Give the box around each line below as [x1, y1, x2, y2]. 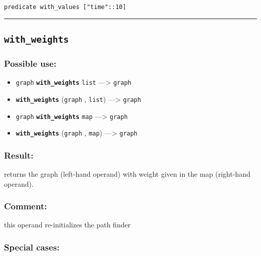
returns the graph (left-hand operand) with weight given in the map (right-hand [4, 169, 250, 179]
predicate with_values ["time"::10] [4, 4, 126, 11]
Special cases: [4, 241, 60, 253]
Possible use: [4, 57, 57, 69]
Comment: [4, 200, 47, 212]
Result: [4, 149, 34, 161]
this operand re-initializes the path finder [4, 219, 130, 230]
